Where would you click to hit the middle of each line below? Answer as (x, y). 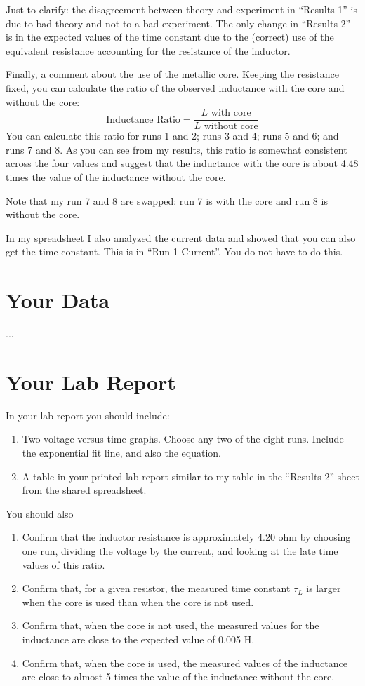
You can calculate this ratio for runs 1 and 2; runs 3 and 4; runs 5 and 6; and (172, 136)
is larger (324, 588)
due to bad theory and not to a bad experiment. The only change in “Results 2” (178, 23)
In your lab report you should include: (88, 415)
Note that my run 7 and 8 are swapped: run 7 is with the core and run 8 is (167, 200)
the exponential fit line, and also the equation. (122, 452)
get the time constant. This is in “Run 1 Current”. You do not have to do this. (174, 251)
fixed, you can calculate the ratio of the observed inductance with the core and (175, 87)
